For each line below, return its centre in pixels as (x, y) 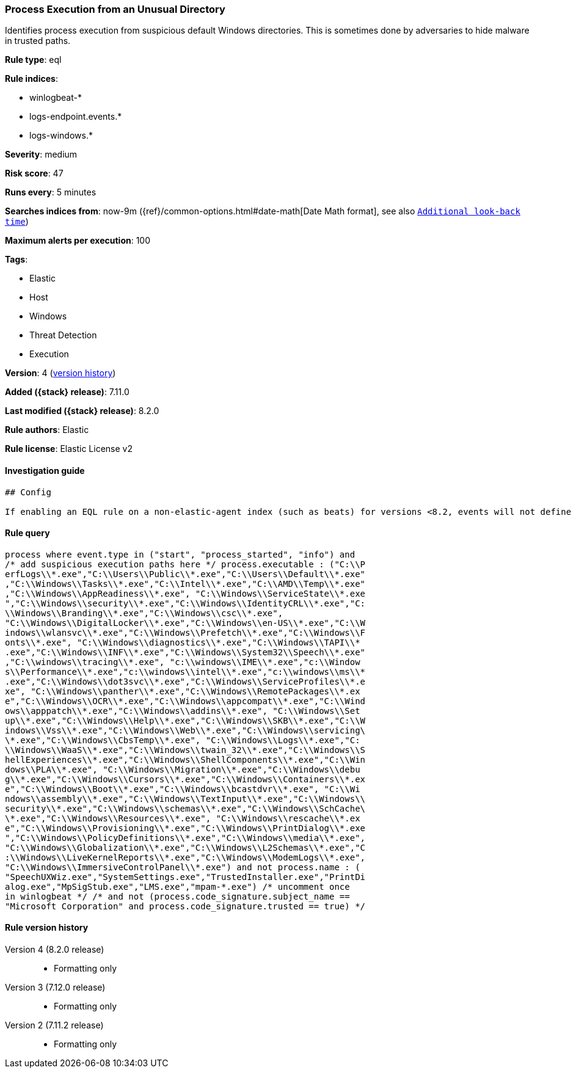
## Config (28, 492)
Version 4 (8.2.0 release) (55, 950)
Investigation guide (45, 470)
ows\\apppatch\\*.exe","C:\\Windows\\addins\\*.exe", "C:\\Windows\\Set (183, 711)
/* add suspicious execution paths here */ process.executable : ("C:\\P (185, 564)
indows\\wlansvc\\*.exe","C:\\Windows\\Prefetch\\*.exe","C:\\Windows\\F (185, 632)
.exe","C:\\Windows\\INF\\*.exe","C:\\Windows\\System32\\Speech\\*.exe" (185, 652)
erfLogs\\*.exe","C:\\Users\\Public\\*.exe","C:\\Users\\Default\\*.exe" (185, 574)
